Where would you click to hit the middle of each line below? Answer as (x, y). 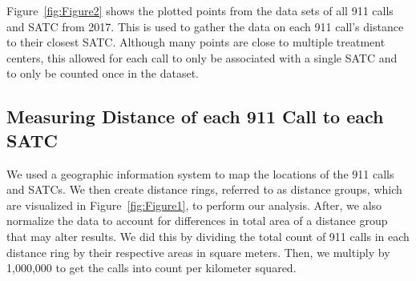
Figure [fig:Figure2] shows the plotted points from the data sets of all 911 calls (200, 10)
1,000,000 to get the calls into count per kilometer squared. (151, 268)
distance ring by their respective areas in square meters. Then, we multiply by (198, 252)
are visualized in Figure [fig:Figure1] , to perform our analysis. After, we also (194, 205)
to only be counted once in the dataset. (103, 73)
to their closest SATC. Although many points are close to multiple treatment (196, 42)
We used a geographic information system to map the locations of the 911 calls (200, 173)
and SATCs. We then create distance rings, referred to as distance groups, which (204, 189)
